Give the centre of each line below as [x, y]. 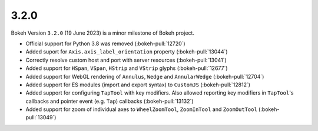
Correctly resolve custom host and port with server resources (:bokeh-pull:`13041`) [126, 60]
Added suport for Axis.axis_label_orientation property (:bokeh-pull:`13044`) [127, 52]
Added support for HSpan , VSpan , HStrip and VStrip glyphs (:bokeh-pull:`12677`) [127, 68]
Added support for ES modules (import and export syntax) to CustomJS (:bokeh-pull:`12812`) [138, 85]
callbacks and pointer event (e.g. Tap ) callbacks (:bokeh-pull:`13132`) [110, 101]
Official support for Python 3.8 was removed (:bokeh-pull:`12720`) [105, 43]
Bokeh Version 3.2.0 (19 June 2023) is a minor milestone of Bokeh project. [102, 33]
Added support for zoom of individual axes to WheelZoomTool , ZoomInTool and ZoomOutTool [141, 109]
